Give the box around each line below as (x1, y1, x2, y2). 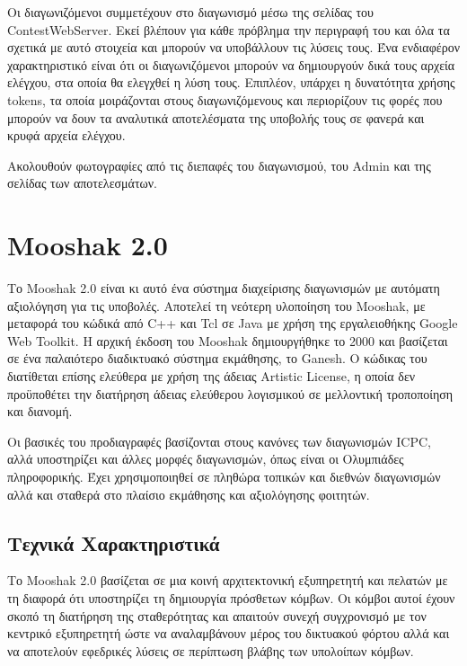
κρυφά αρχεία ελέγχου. (7, 126, 126, 145)
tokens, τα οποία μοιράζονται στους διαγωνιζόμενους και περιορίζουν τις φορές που (7, 90, 443, 109)
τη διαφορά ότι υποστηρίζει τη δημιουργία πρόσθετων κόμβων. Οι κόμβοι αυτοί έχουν (7, 588, 455, 607)
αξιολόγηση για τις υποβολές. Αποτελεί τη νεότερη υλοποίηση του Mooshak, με (7, 296, 426, 315)
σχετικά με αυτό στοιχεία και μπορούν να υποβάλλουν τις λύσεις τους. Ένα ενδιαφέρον (7, 38, 460, 57)
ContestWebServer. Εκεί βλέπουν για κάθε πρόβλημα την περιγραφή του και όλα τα (7, 20, 450, 39)
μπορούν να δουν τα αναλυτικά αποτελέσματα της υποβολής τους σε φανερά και (7, 108, 425, 127)
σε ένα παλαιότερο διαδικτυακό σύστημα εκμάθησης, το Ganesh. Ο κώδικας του (7, 349, 427, 368)
